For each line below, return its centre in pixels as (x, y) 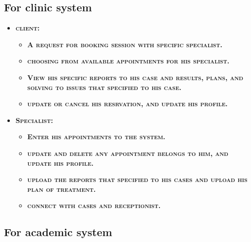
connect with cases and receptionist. (94, 205)
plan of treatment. (62, 189)
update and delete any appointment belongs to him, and (128, 153)
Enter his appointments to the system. (96, 136)
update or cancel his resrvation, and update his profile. (127, 104)
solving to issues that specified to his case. (104, 87)
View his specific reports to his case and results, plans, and (135, 77)
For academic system (58, 232)
